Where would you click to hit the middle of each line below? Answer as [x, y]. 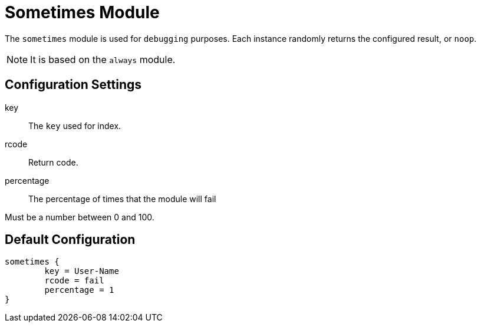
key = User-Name [82, 271]
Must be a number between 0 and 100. [80, 217]
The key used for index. [75, 125]
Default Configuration [70, 240]
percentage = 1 [79, 290]
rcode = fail [74, 281]
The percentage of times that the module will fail [122, 199]
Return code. [53, 162]
